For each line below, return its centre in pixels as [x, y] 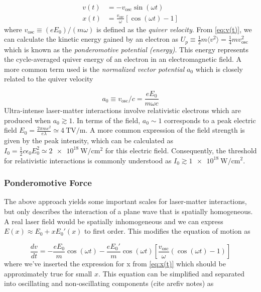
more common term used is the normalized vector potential [94, 69]
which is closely [219, 69]
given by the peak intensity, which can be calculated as [89, 140]
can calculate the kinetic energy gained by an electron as [91, 39]
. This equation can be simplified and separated [171, 273]
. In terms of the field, [106, 120]
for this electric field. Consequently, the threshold [181, 150]
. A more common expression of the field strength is [165, 130]
